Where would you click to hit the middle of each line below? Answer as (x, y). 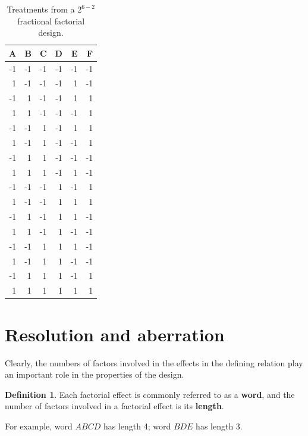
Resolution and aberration (115, 334)
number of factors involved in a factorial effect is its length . (114, 406)
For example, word (39, 426)
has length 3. (219, 426)
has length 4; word (137, 426)
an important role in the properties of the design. (95, 374)
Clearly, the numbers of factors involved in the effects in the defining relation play (154, 362)
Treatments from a (41, 9)
